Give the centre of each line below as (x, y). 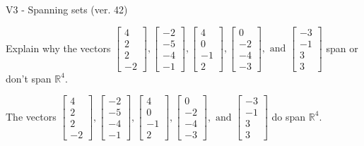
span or (342, 48)
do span (289, 116)
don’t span (29, 78)
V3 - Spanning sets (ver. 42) (67, 9)
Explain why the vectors (58, 48)
